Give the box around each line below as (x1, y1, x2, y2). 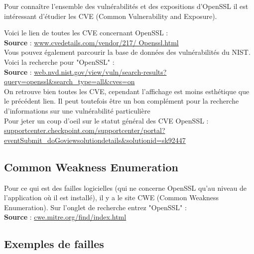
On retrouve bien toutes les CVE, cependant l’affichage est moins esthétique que (4, 86, 250, 96)
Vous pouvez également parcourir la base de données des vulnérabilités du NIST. (4, 47, 251, 57)
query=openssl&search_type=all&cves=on (4, 76, 135, 87)
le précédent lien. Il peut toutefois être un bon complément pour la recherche (4, 96, 239, 106)
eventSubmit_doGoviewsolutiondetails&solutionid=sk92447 (4, 134, 186, 145)
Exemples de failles (4, 236, 104, 252)
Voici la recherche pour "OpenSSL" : (4, 56, 115, 67)
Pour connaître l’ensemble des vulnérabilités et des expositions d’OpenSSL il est (4, 1, 249, 11)
